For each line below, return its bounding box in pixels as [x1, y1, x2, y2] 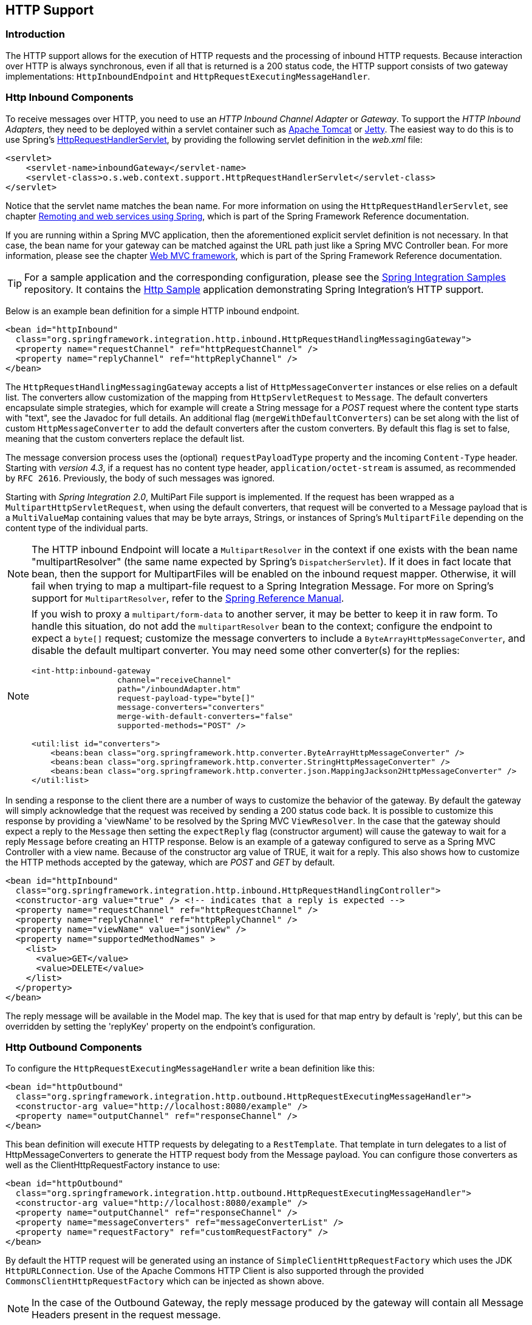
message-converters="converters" [117, 702, 265, 712]
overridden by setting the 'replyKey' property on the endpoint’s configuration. [5, 1020, 316, 1031]
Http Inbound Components [5, 91, 134, 104]
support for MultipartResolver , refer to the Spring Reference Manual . [32, 591, 344, 604]
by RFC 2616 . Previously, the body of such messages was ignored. [5, 472, 275, 483]
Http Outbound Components [5, 1041, 142, 1053]
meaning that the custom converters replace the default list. [5, 433, 245, 444]
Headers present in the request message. [32, 1309, 221, 1321]
